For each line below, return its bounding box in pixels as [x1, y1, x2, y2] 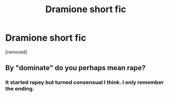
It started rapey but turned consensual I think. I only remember [5, 79, 164, 86]
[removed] [5, 49, 28, 55]
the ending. [5, 85, 35, 92]
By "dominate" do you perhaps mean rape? [5, 63, 146, 72]
